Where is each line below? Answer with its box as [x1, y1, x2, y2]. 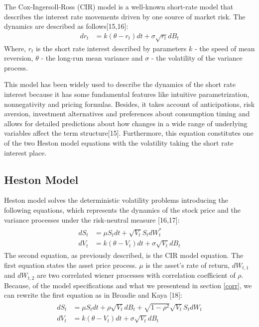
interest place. [4, 147, 47, 158]
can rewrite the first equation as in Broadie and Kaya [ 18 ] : [4, 290, 182, 300]
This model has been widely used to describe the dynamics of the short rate [4, 79, 236, 89]
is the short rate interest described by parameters [35, 43, 187, 53]
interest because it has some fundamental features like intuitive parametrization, [4, 88, 250, 99]
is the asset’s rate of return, [145, 259, 230, 270]
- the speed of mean [194, 43, 255, 53]
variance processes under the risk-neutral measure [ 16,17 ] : [4, 214, 180, 225]
